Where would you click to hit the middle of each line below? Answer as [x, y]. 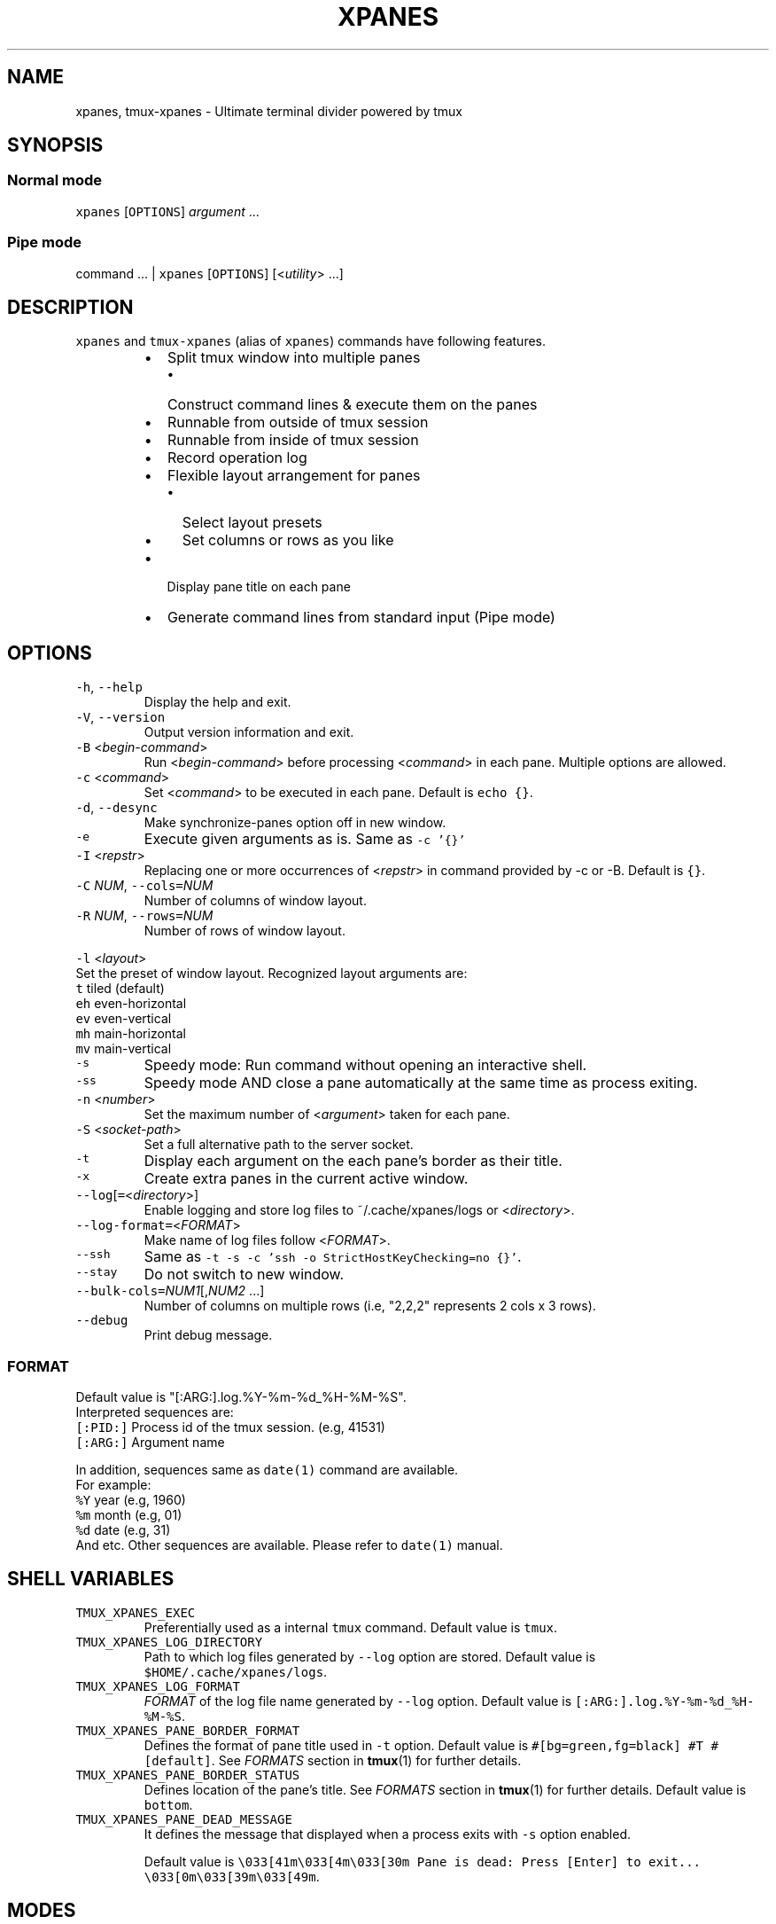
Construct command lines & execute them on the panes [352, 405]
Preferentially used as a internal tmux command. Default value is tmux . [351, 1627]
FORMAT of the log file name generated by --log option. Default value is [358, 1701]
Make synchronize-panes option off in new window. [295, 823]
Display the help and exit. [217, 702]
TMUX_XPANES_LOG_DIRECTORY [169, 1642]
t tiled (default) [120, 989]
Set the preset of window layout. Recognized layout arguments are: [272, 974]
